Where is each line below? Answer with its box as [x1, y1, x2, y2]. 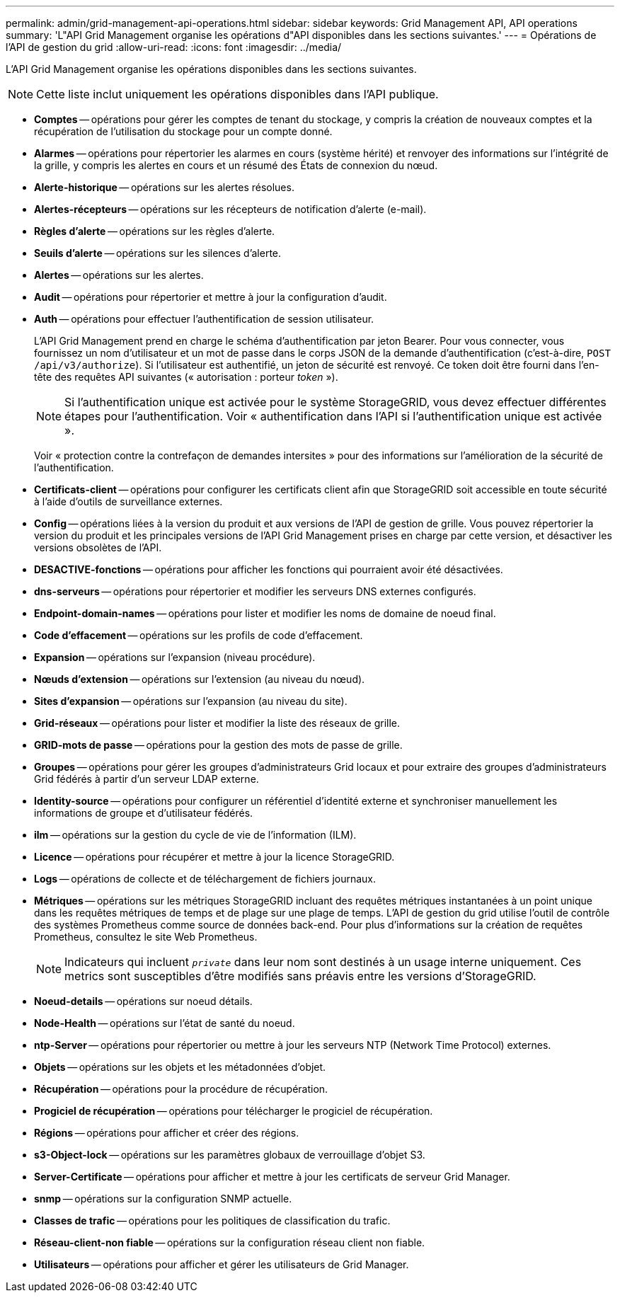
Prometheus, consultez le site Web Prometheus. [34, 931, 258, 943]
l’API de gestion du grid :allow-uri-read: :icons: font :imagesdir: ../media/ [6, 41, 342, 53]
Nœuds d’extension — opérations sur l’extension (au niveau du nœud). [34, 673, 365, 685]
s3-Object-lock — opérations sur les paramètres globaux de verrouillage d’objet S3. [34, 1149, 425, 1161]
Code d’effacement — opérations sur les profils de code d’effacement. [34, 629, 363, 641]
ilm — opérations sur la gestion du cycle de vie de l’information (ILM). [34, 829, 357, 841]
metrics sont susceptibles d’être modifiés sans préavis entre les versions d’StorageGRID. [64, 969, 536, 983]
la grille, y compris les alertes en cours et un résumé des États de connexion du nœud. [34, 159, 438, 171]
